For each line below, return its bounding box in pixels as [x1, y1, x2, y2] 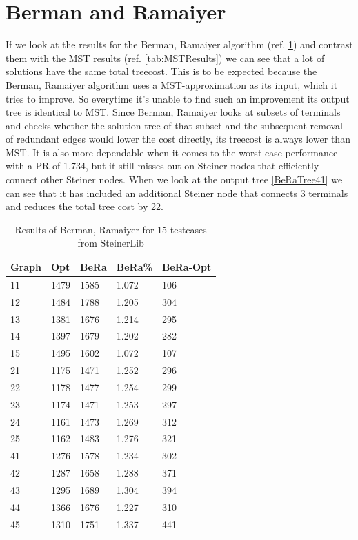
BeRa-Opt [161, 260, 212, 274]
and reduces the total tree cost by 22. [6, 199, 163, 214]
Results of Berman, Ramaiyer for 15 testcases [14, 222, 207, 236]
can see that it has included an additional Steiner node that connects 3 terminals [6, 185, 348, 200]
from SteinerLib [77, 236, 144, 250]
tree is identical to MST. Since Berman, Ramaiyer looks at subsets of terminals [6, 105, 341, 119]
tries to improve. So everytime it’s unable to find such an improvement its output [6, 91, 350, 105]
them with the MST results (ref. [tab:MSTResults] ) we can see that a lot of [6, 50, 325, 65]
